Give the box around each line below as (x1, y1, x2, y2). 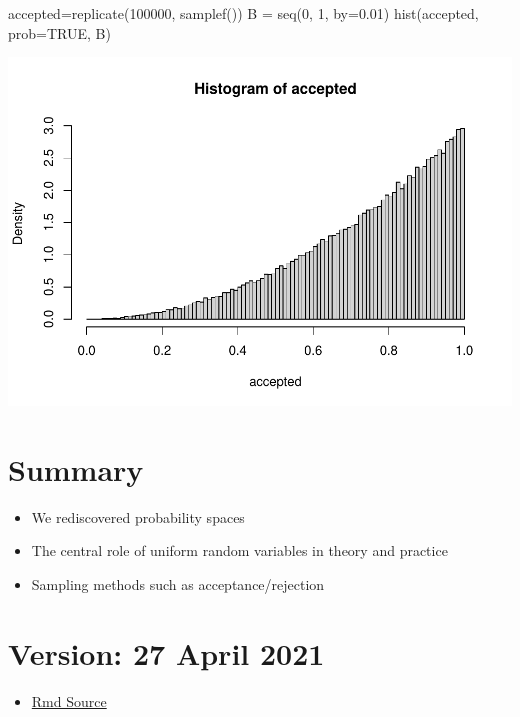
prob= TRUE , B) (8, 22, 111, 43)
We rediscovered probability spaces (31, 506, 245, 527)
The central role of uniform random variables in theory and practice (31, 540, 448, 561)
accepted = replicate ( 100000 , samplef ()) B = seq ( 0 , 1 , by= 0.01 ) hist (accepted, (8, 3, 479, 23)
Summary (8, 448, 144, 489)
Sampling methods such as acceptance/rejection (31, 574, 325, 595)
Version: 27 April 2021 (8, 632, 325, 673)
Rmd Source (31, 690, 107, 711)
